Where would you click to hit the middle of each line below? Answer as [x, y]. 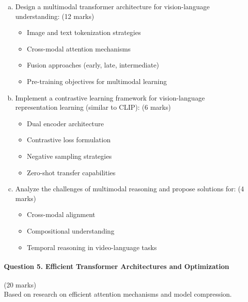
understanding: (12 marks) [55, 16]
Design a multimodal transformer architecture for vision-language [112, 6]
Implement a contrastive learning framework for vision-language [110, 97]
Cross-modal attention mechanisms [79, 48]
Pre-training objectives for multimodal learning [97, 81]
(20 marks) [20, 284]
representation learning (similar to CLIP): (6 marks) [93, 107]
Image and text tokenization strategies [84, 32]
